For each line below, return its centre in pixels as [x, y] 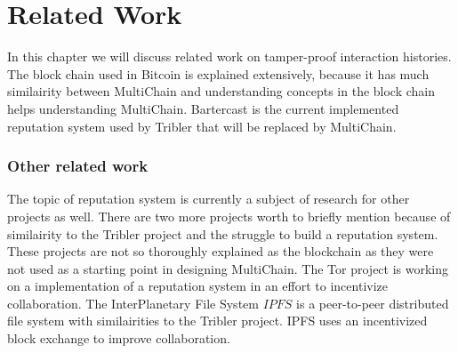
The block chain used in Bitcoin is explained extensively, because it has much [218, 73]
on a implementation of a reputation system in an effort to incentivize [197, 286]
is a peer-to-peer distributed [373, 303]
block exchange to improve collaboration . [119, 338]
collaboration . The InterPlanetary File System [133, 303]
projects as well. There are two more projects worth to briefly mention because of [229, 216]
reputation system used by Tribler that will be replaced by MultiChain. [202, 126]
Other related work [78, 166]
